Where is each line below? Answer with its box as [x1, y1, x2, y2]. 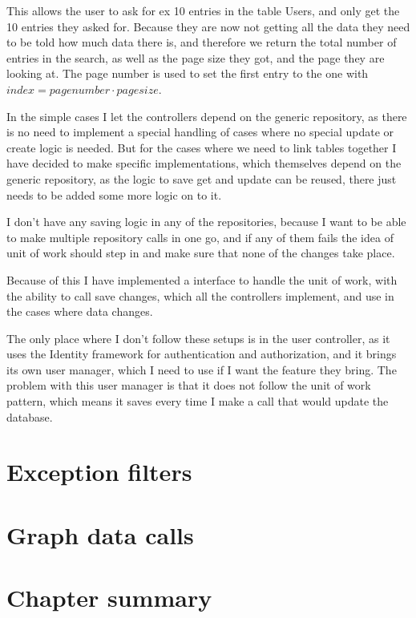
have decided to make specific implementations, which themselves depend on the [6, 155, 402, 172]
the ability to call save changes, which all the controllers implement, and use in [6, 287, 394, 304]
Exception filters [6, 455, 192, 488]
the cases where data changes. [6, 303, 153, 320]
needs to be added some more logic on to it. [6, 186, 222, 203]
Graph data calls [6, 518, 194, 551]
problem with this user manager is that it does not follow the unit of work [6, 377, 371, 394]
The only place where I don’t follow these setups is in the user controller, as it [6, 329, 390, 346]
